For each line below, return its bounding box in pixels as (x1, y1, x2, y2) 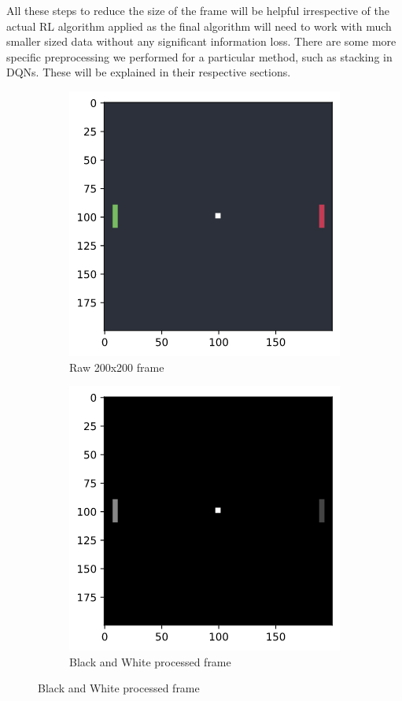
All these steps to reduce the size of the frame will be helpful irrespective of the (6, 2, 389, 18)
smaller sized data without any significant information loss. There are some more (6, 33, 396, 50)
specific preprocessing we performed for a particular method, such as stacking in (6, 48, 393, 65)
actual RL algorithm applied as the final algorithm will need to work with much (6, 17, 392, 34)
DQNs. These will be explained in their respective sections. (6, 64, 291, 80)
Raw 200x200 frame (69, 358, 164, 375)
